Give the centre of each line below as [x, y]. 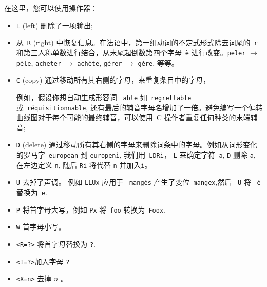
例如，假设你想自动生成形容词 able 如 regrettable [104, 97]
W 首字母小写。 [41, 227]
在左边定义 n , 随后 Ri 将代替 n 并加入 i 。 [84, 165]
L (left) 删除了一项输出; [54, 25]
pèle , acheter [39, 62]
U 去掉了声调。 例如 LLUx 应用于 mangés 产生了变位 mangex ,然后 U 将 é [138, 182]
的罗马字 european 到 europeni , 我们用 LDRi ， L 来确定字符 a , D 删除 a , [136, 155]
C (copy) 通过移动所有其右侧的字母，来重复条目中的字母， [113, 80]
